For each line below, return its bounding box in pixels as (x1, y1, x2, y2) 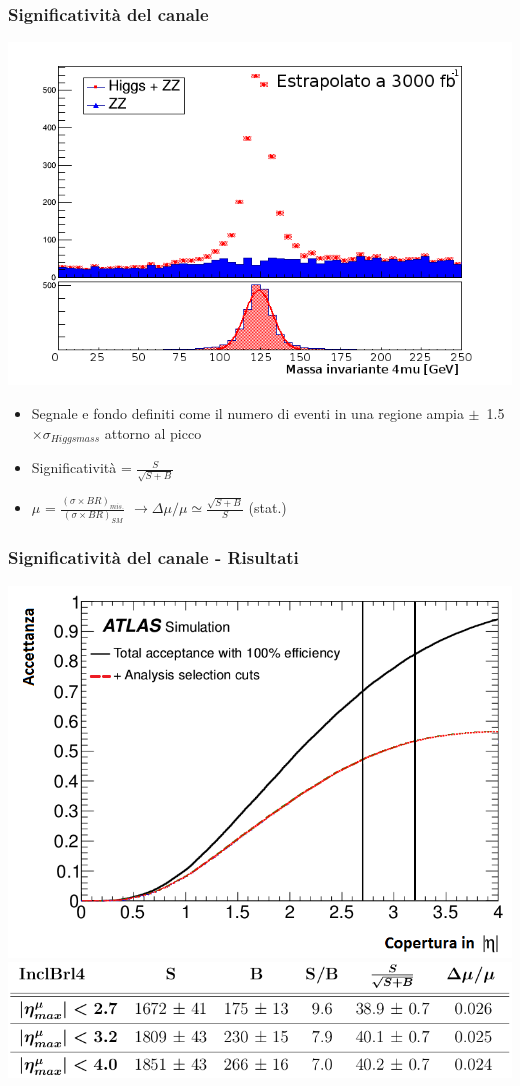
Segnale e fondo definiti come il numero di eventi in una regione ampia (31, 403, 464, 424)
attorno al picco (104, 422, 202, 443)
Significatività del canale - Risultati (8, 545, 299, 570)
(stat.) (248, 497, 287, 518)
